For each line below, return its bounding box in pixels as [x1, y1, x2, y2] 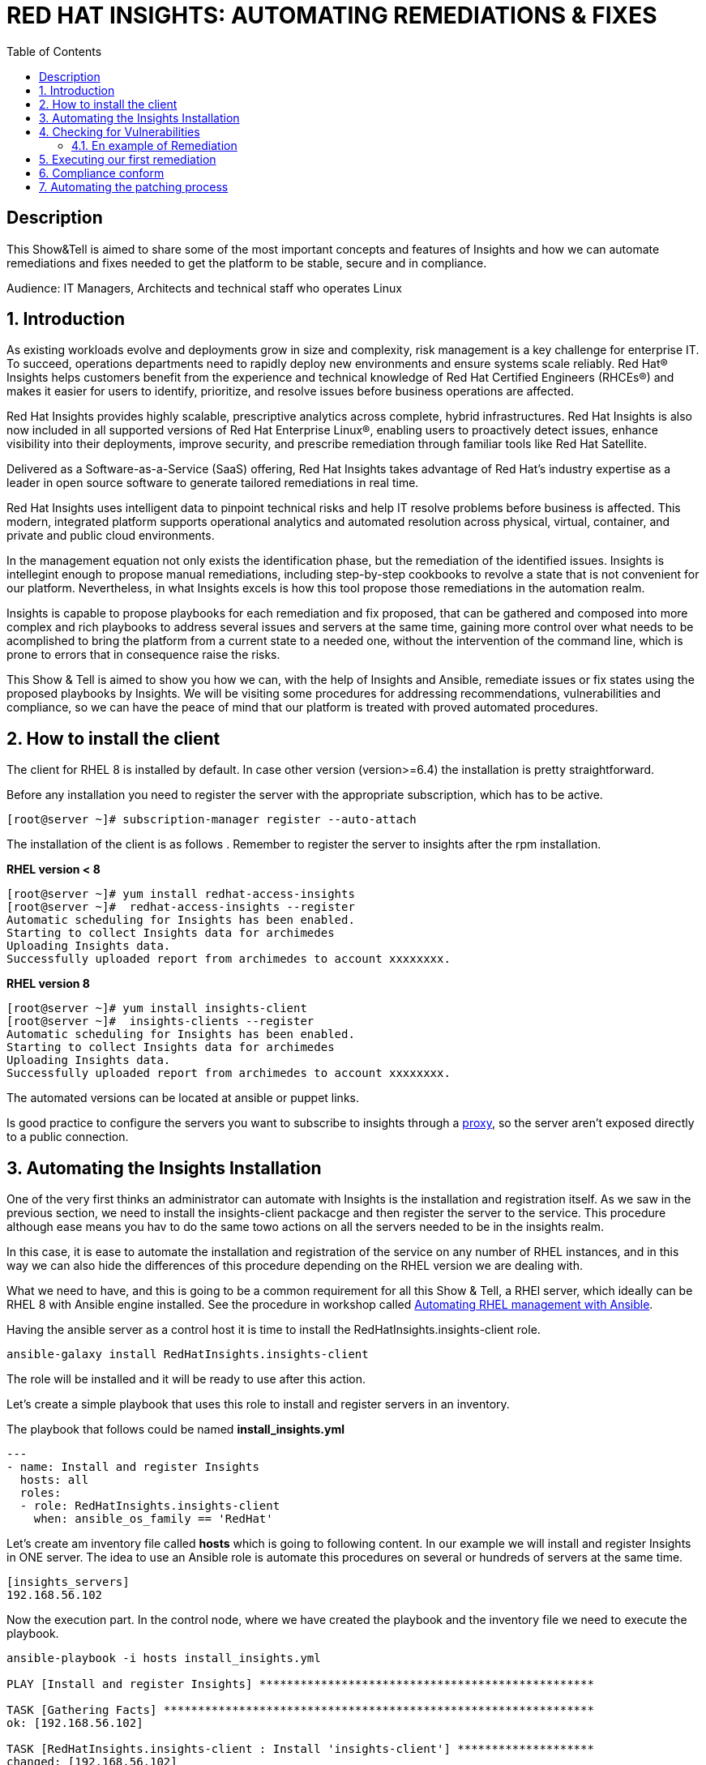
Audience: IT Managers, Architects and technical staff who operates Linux [6, 280, 402, 295]
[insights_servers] [6, 1575, 130, 1589]
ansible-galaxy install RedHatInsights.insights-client [6, 1348, 369, 1361]
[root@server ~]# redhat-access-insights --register [6, 900, 355, 914]
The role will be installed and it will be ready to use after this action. [6, 1372, 366, 1387]
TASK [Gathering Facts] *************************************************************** [6, 1703, 594, 1717]
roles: [19, 1486, 62, 1500]
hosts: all [19, 1473, 89, 1487]
